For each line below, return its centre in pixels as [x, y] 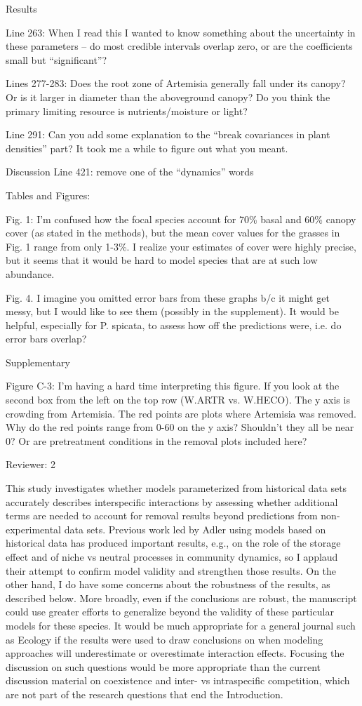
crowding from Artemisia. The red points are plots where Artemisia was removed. [181, 413]
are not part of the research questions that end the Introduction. [145, 694]
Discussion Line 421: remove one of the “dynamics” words [130, 172]
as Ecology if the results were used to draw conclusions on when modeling [165, 639]
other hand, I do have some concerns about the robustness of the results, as [168, 584]
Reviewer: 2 [31, 464]
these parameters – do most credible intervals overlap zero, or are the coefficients [179, 46]
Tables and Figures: [48, 195]
